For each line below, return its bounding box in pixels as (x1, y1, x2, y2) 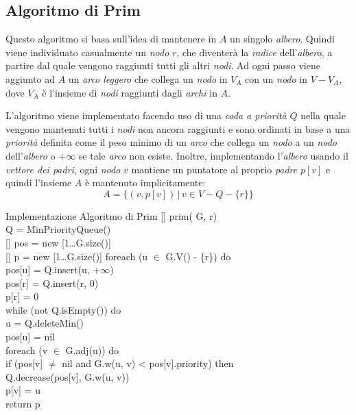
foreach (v (5, 342, 48, 357)
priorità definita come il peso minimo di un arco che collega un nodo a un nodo (5, 135, 337, 149)
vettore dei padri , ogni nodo (5, 162, 121, 176)
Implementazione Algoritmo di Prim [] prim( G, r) (5, 208, 217, 223)
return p (5, 397, 40, 411)
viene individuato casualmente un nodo (5, 45, 169, 59)
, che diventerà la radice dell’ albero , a (176, 45, 333, 59)
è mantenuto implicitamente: (84, 175, 206, 190)
